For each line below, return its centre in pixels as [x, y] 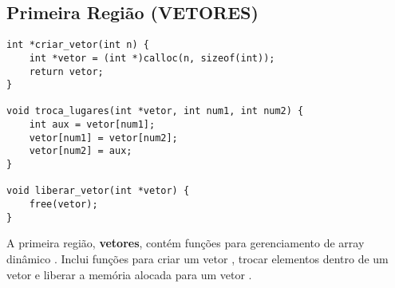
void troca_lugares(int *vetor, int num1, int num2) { [155, 111]
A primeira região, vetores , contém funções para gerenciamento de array [186, 243]
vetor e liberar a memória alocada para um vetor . [129, 274]
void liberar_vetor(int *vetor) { [98, 191]
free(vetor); [63, 205]
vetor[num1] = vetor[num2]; [103, 138]
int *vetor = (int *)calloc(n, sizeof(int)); [152, 58]
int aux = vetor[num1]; [92, 125]
